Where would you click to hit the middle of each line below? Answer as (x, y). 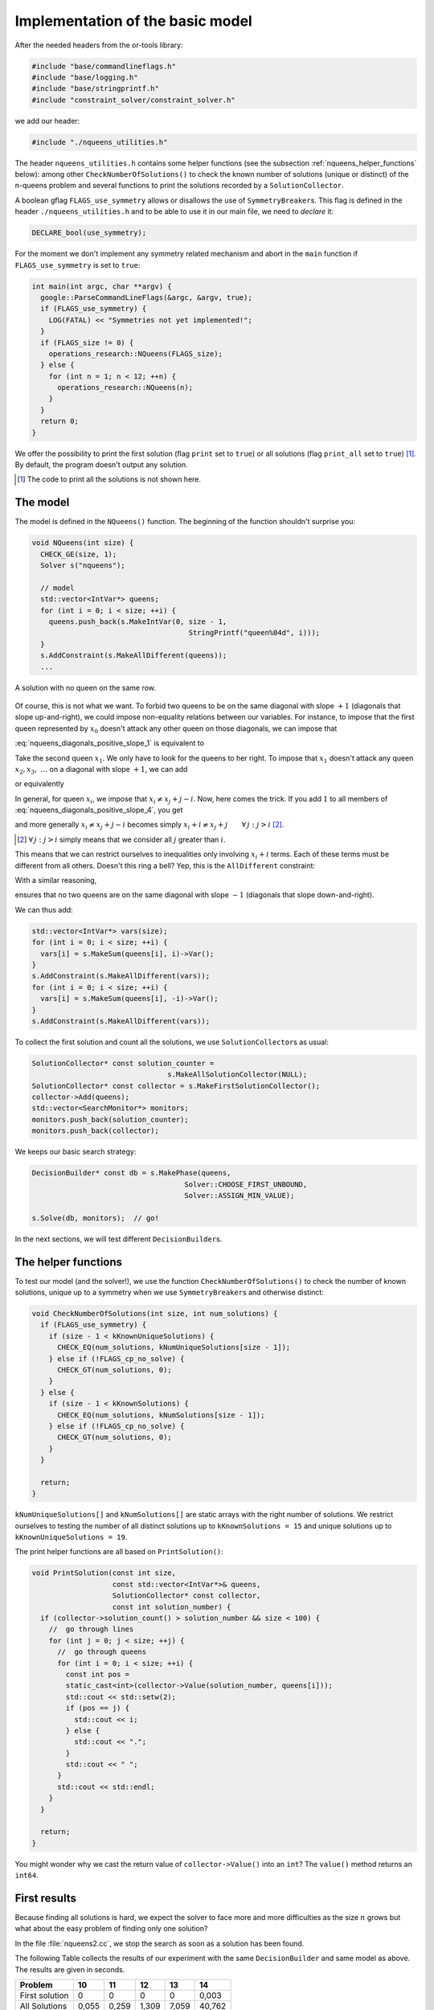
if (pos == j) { (98, 1708)
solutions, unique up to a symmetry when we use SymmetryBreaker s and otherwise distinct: (170, 1292)
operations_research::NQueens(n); (125, 388)
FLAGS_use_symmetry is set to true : (78, 265)
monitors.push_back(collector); (96, 1131)
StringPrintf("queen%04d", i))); (254, 633)
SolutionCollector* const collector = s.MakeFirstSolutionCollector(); (176, 1086)
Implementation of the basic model (133, 21)
